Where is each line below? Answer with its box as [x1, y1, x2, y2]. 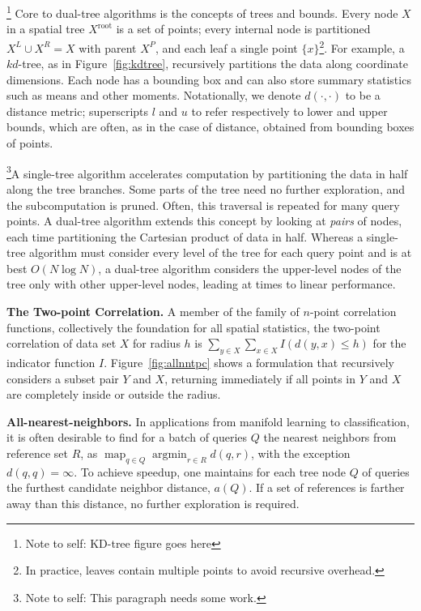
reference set [6, 445, 68, 462]
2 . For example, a [319, 36, 405, 56]
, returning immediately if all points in [164, 370, 355, 387]
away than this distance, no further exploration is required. [6, 495, 300, 511]
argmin [152, 449, 187, 461]
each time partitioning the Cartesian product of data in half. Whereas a [6, 228, 364, 245]
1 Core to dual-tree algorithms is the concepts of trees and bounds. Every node [6, 2, 398, 21]
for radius [133, 335, 181, 352]
